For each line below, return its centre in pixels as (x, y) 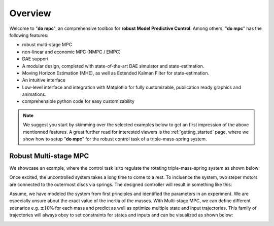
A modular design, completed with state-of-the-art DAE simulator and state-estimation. (113, 66)
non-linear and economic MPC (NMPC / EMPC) (72, 52)
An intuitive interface (44, 80)
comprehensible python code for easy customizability (78, 101)
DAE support (35, 59)
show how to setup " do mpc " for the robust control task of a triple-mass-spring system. (115, 139)
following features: (29, 35)
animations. (34, 94)
